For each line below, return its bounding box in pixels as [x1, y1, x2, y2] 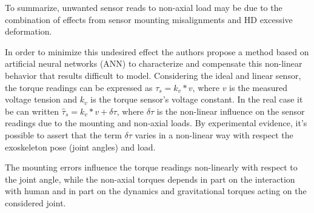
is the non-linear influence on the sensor [156, 104, 305, 117]
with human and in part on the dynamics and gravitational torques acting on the [5, 184, 307, 197]
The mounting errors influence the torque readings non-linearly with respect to [5, 161, 298, 174]
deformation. [5, 25, 52, 38]
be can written [5, 104, 59, 117]
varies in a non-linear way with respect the [135, 128, 293, 141]
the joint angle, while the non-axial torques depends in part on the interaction [5, 172, 295, 185]
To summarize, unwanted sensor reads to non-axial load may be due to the [5, 1, 282, 13]
